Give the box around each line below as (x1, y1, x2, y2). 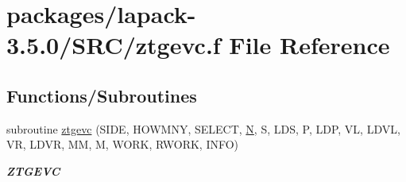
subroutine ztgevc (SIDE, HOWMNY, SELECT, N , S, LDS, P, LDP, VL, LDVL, (6, 120, 400, 137)
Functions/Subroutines (6, 83, 197, 107)
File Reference (229, 29, 390, 61)
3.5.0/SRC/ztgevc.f (6, 29, 221, 61)
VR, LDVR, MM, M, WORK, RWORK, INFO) (6, 136, 239, 153)
